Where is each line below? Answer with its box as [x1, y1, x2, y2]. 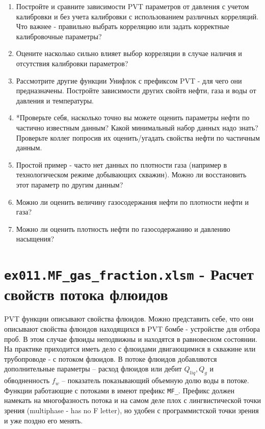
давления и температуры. [16, 95, 94, 105]
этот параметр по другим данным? [16, 179, 123, 190]
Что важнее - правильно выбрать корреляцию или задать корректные [16, 21, 229, 32]
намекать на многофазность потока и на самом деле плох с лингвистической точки [4, 395, 261, 406]
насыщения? [16, 233, 55, 244]
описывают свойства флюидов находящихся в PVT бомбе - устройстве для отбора [4, 323, 260, 334]
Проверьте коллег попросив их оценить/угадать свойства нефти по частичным [16, 132, 260, 143]
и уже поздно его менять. [4, 415, 83, 425]
